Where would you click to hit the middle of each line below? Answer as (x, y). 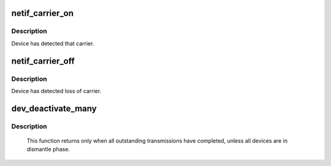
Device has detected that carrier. (53, 43)
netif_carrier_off (43, 61)
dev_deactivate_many (54, 108)
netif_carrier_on (42, 13)
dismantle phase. (48, 149)
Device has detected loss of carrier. (56, 91)
